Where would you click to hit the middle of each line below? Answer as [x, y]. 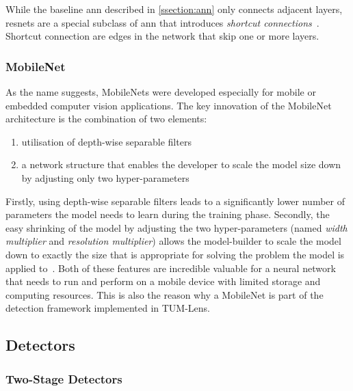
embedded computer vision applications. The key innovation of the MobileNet [169, 105]
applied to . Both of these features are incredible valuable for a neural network [171, 268]
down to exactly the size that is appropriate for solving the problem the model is [175, 254]
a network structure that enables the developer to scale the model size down [181, 164]
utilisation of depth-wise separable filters [106, 141]
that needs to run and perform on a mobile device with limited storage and [163, 281]
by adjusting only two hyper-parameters [105, 177]
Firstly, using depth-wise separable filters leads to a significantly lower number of [175, 201]
